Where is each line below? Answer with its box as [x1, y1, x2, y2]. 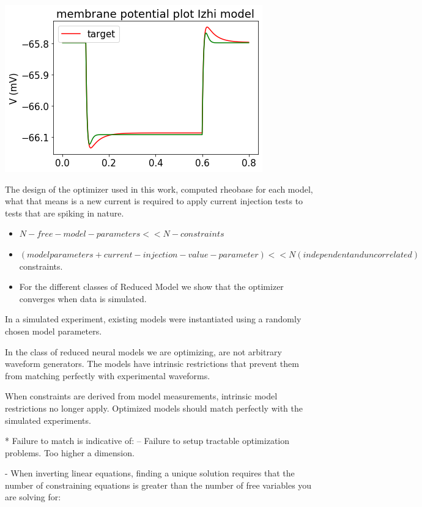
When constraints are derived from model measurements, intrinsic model [5, 390, 278, 402]
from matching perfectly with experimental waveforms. [5, 369, 210, 382]
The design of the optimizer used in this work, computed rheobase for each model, [5, 182, 313, 195]
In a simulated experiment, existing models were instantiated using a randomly [5, 313, 302, 325]
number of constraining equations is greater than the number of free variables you [5, 478, 312, 491]
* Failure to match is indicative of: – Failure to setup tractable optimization [5, 434, 290, 447]
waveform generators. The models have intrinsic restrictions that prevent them [5, 357, 299, 370]
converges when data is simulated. [19, 292, 147, 305]
